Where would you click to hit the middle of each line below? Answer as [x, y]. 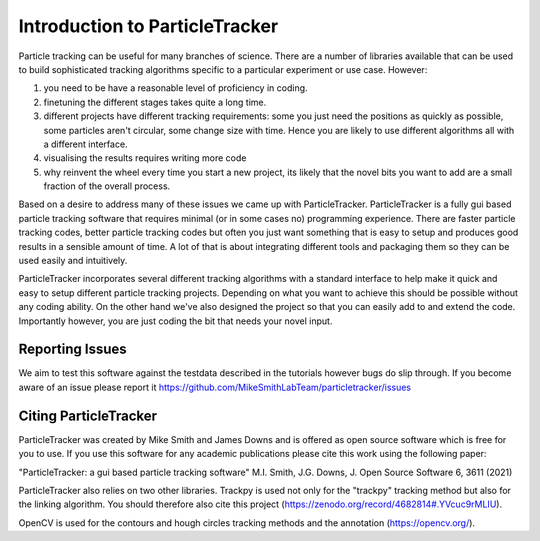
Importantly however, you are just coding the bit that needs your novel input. [175, 321]
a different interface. [86, 144]
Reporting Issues [72, 349]
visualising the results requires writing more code [145, 158]
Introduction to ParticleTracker [148, 26]
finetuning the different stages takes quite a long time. [155, 102]
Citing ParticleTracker [88, 415]
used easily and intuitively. [73, 261]
